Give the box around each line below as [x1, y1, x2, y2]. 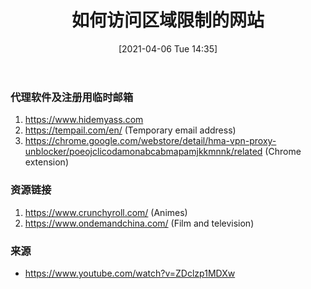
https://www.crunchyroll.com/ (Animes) [24, 206, 188, 218]
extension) [24, 156, 69, 168]
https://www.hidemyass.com [24, 114, 144, 126]
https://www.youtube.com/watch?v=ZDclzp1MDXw [24, 267, 236, 279]
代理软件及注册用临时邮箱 [10, 90, 134, 104]
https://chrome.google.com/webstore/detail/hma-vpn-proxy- [24, 135, 277, 147]
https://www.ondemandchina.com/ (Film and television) [24, 217, 255, 229]
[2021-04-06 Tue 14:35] [118, 42, 218, 55]
